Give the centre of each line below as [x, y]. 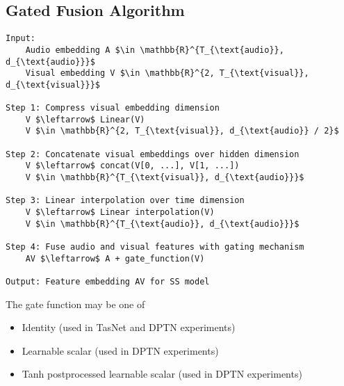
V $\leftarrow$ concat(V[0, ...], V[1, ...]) [132, 166]
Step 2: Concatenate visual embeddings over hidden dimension [153, 154]
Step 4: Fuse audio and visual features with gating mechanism [155, 247]
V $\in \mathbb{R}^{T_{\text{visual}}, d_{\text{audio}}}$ [165, 178]
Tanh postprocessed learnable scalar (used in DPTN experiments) [162, 374]
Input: [21, 39]
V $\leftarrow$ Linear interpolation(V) [120, 212]
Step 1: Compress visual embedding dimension [113, 108]
